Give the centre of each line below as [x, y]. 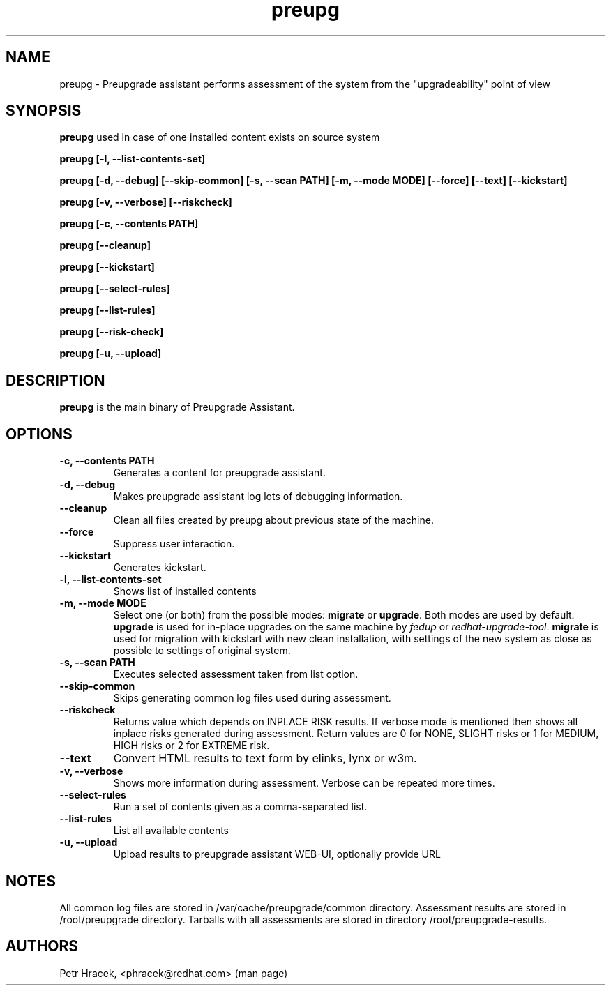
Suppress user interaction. [174, 544]
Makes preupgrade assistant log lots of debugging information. [258, 497]
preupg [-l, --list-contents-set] [133, 159]
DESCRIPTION [55, 380]
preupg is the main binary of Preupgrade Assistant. [177, 407]
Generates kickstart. [160, 568]
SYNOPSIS [44, 111]
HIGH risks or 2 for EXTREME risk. [191, 746]
